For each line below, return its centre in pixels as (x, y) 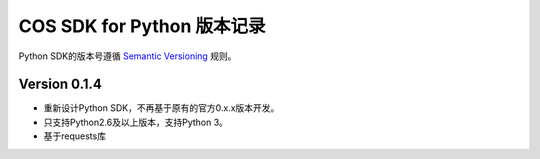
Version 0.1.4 (60, 84)
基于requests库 (75, 136)
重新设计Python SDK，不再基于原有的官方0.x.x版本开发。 (161, 108)
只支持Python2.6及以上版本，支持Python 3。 (136, 122)
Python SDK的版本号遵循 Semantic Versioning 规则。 (127, 56)
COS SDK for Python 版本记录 (142, 26)
